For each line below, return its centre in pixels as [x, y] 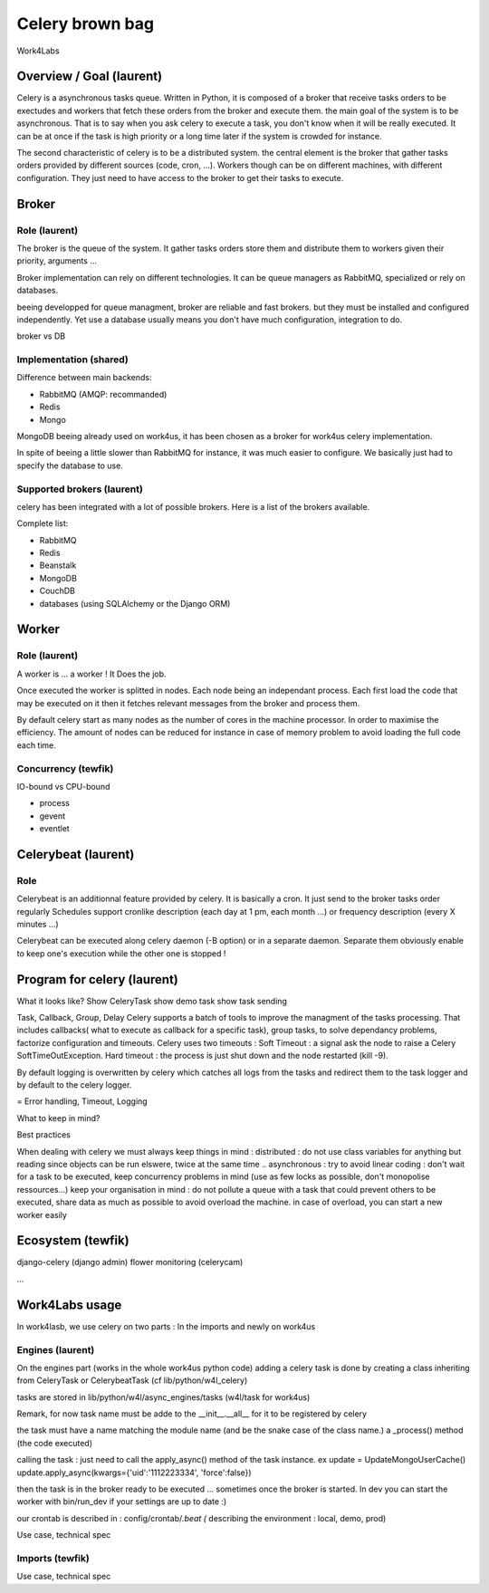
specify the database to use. [70, 465]
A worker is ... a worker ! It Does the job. [91, 674]
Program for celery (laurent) [97, 979]
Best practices [44, 1135]
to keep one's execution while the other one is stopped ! [121, 953]
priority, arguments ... [57, 261]
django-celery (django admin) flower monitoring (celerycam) [130, 1262]
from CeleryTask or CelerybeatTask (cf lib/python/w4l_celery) [132, 1380]
